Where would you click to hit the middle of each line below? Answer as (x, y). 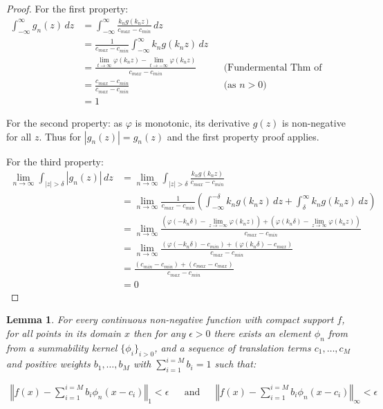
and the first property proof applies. (243, 136)
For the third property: (55, 161)
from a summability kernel (62, 347)
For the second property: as (65, 122)
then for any (159, 333)
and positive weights (48, 364)
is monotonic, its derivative (193, 122)
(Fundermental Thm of (273, 67)
